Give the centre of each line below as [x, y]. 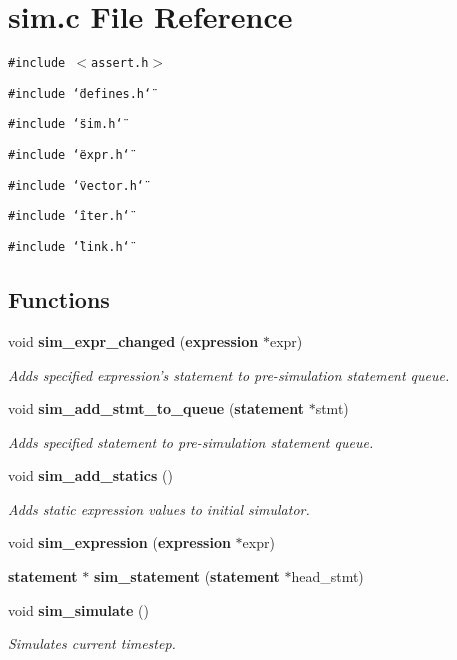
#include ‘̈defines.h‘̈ [80, 93]
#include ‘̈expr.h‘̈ [69, 155]
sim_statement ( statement [186, 576]
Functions [59, 299]
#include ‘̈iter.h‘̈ [69, 216]
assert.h [120, 63]
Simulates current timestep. [92, 643]
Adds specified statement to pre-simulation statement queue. [191, 441]
